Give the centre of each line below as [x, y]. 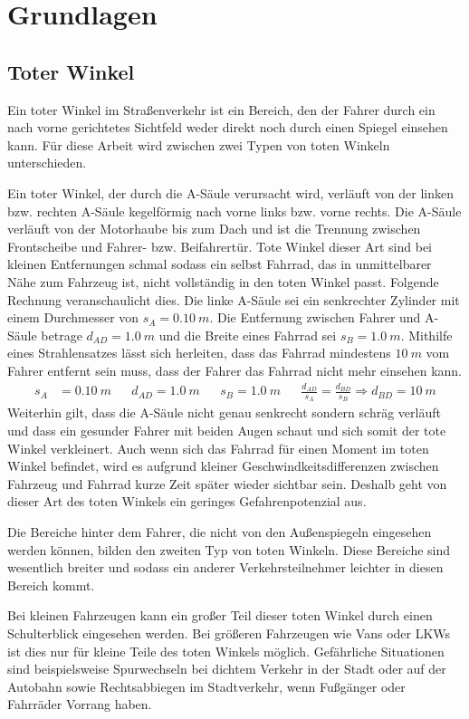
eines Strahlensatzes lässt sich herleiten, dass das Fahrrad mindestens [199, 353]
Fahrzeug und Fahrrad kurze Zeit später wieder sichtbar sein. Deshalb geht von [227, 483]
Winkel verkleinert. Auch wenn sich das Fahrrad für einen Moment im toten [218, 448]
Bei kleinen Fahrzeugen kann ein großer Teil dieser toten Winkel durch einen [220, 615]
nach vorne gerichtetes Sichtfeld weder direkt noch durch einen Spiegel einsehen [228, 127]
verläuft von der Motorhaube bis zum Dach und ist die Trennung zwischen [214, 229]
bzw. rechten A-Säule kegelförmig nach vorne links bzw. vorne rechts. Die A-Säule [234, 211]
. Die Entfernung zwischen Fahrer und [315, 317]
